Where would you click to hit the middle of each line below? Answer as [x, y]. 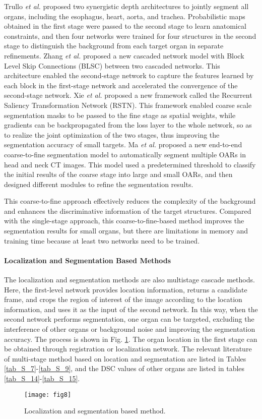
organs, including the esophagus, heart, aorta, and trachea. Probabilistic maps [125, 16]
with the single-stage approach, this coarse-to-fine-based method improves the [124, 221]
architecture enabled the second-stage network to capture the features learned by [129, 75]
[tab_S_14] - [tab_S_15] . [42, 378]
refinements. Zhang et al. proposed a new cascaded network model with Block [124, 55]
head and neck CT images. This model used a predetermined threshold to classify [130, 164]
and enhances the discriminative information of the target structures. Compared [128, 211]
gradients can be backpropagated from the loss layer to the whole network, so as [128, 125]
